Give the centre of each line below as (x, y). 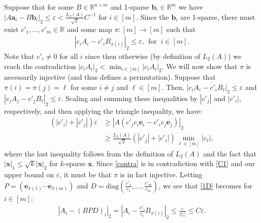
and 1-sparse (130, 7)
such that (181, 29)
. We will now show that (200, 66)
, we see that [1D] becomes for (205, 185)
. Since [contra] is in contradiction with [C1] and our (174, 163)
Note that (19, 56)
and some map (89, 29)
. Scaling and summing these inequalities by (129, 98)
